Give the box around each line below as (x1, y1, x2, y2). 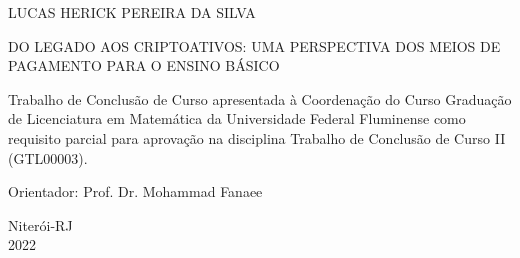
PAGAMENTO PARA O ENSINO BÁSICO (8, 55, 280, 76)
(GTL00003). (8, 147, 88, 168)
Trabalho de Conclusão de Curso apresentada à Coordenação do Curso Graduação (8, 88, 512, 109)
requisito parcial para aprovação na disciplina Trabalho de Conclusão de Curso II (8, 127, 506, 148)
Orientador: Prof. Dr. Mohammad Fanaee (8, 181, 263, 202)
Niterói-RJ (8, 214, 73, 235)
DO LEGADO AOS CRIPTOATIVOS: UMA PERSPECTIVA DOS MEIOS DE (8, 35, 501, 56)
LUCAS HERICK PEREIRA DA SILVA (8, 2, 256, 22)
